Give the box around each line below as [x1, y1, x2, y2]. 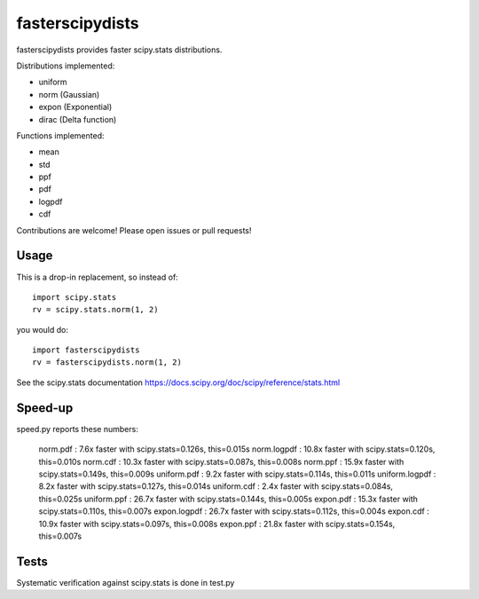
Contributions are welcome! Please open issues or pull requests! [16, 225, 252, 235]
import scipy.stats [32, 292, 117, 302]
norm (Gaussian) [38, 89, 100, 99]
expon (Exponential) [38, 102, 113, 113]
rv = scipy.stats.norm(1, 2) [32, 304, 159, 315]
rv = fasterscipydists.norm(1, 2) [32, 358, 182, 367]
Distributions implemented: [16, 60, 115, 71]
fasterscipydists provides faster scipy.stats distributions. [16, 44, 223, 55]
